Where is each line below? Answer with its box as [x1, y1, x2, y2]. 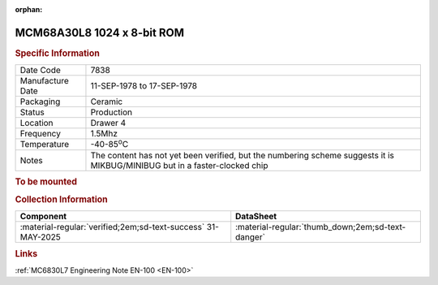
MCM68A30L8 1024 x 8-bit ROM [15, 25, 184, 40]
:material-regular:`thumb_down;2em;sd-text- [235, 222, 406, 233]
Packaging [19, 96, 61, 107]
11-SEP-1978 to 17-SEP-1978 [90, 80, 198, 92]
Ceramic [90, 96, 123, 107]
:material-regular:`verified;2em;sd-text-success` [19, 222, 205, 233]
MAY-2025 [19, 231, 61, 243]
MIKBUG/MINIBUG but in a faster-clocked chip [90, 159, 268, 171]
